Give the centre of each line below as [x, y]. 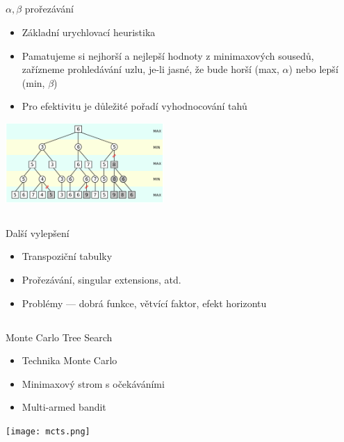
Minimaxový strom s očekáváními [93, 383]
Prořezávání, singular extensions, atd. [101, 280]
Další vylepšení [38, 232]
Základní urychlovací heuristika [89, 32]
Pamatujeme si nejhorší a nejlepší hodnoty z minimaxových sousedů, [168, 55]
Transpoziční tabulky [67, 256]
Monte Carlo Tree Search [59, 337]
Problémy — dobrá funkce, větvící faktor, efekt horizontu [144, 303]
